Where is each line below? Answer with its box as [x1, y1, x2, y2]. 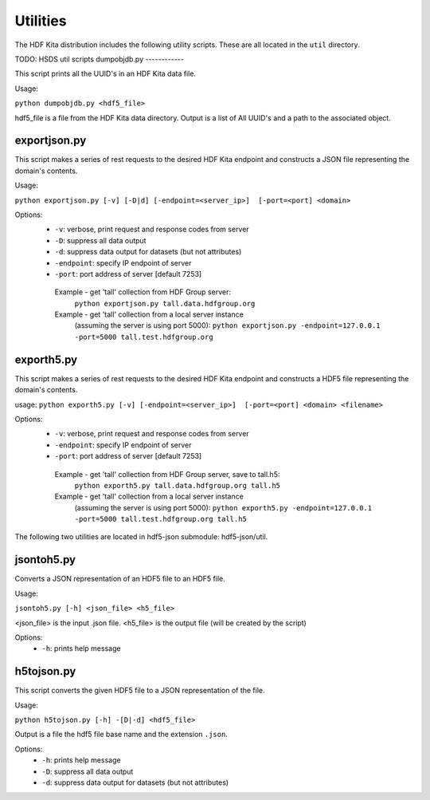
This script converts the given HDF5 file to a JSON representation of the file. [14, 686, 266, 696]
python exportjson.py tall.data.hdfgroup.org [74, 299, 256, 308]
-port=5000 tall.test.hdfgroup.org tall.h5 [74, 514, 247, 524]
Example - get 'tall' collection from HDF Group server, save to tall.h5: [54, 469, 280, 479]
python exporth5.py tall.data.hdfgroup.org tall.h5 [74, 481, 281, 490]
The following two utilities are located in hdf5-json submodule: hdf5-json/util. [14, 532, 268, 542]
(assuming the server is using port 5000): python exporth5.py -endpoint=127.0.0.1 [74, 502, 373, 512]
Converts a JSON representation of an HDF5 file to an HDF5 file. [14, 574, 226, 584]
